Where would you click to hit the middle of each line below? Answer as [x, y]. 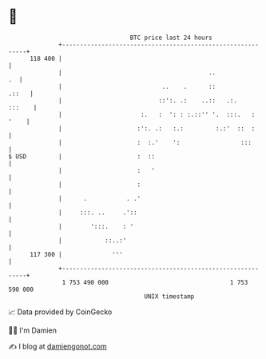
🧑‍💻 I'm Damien [33, 330]
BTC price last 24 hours [171, 38]
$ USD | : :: [82, 156]
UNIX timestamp [169, 296]
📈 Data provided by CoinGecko [60, 312]
